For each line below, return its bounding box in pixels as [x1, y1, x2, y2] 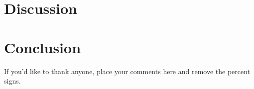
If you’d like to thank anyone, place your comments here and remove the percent [4, 66, 251, 76]
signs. [4, 76, 21, 86]
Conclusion [4, 37, 81, 57]
